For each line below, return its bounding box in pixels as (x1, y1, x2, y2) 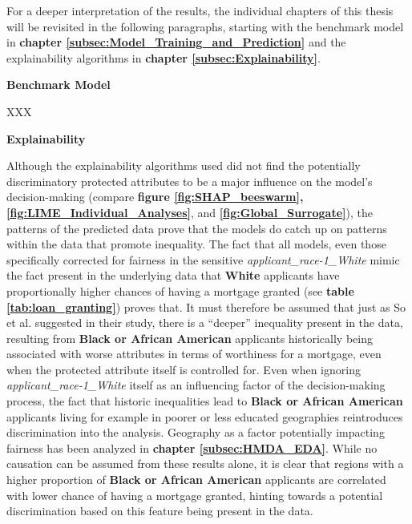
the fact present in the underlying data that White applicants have (6, 267, 340, 284)
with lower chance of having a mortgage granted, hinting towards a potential (6, 486, 383, 503)
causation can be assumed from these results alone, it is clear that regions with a (6, 455, 404, 472)
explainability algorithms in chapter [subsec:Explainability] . (6, 49, 321, 66)
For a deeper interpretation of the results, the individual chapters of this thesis (6, 2, 394, 18)
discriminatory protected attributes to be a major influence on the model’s (6, 172, 373, 189)
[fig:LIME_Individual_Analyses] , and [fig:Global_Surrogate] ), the (6, 204, 373, 220)
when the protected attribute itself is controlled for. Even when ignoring (6, 361, 361, 377)
